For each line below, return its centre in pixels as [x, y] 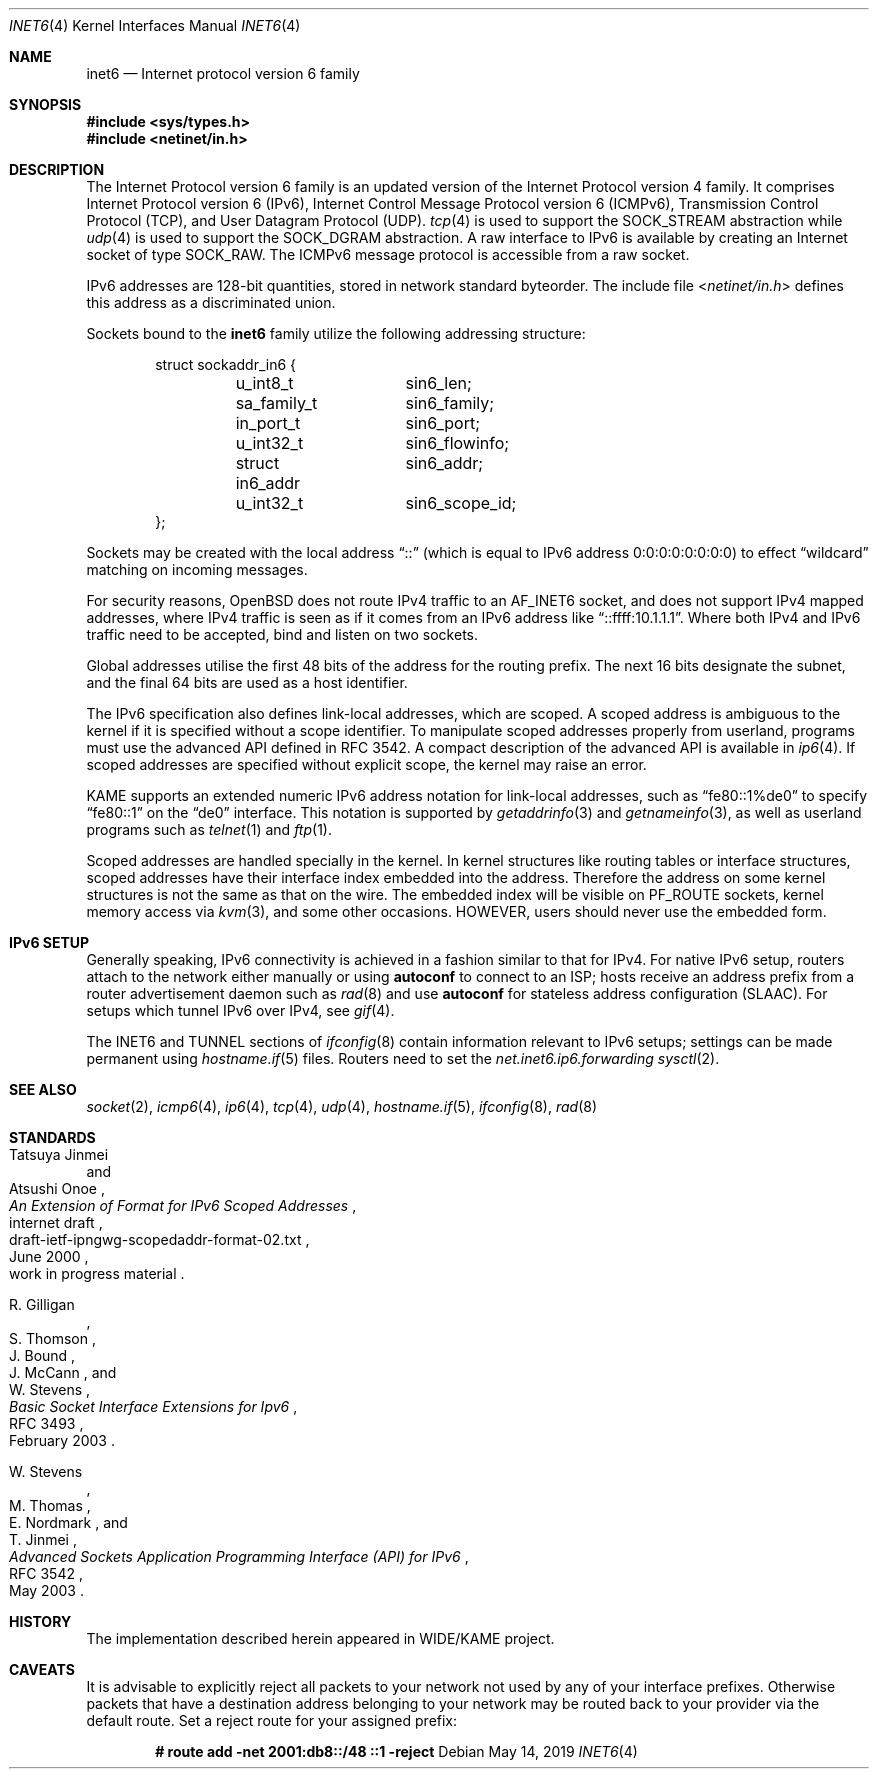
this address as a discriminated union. [211, 302]
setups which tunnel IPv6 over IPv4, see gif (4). [240, 1010]
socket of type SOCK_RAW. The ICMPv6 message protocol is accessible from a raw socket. [388, 254]
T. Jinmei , [43, 1539]
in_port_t [268, 423]
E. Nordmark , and [68, 1522]
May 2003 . [46, 1590]
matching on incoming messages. [197, 569]
